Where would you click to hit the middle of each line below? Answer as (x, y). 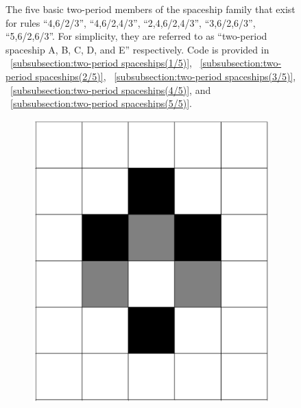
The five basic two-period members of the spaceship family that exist (150, 9)
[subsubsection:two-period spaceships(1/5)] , (101, 63)
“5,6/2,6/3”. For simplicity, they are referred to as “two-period (136, 36)
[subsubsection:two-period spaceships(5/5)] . (101, 103)
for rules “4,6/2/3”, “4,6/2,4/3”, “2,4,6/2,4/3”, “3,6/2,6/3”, (131, 22)
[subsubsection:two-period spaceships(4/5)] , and (111, 89)
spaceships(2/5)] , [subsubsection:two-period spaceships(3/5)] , (166, 76)
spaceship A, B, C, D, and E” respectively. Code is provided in (137, 49)
